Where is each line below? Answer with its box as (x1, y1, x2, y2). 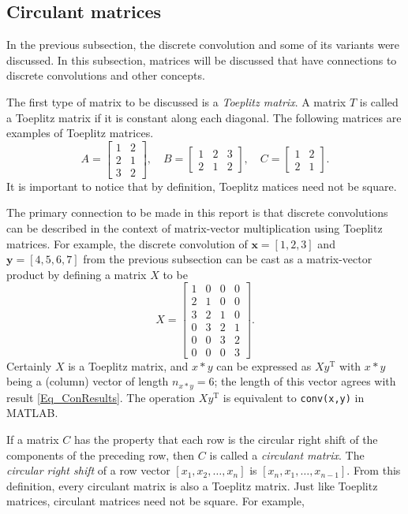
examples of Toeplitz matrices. (6, 125, 154, 141)
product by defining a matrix (6, 266, 147, 282)
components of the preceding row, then (6, 446, 195, 463)
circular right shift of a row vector (6, 462, 170, 479)
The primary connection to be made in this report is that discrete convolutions (6, 204, 388, 221)
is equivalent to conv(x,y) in (223, 389, 365, 405)
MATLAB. (6, 404, 58, 421)
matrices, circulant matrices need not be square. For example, (6, 493, 305, 509)
